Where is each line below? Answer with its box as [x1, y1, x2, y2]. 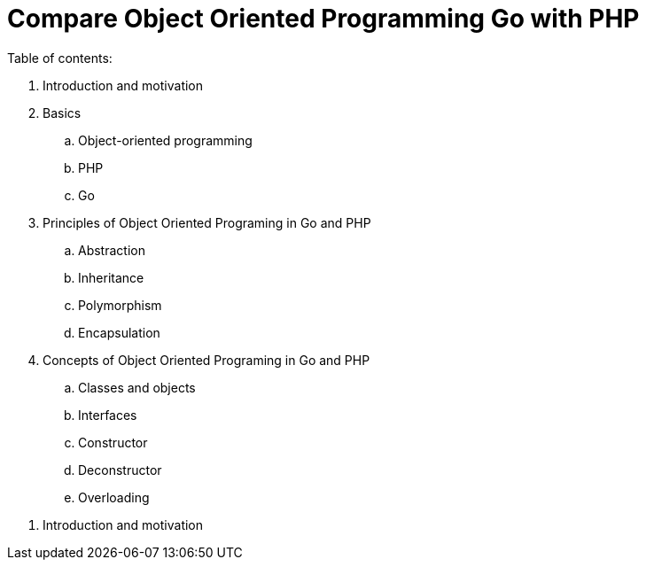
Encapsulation [78, 324, 160, 340]
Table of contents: [7, 50, 113, 66]
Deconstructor [78, 462, 162, 478]
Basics [43, 105, 82, 120]
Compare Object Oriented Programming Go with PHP [7, 4, 640, 34]
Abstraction [78, 242, 145, 258]
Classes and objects [78, 379, 196, 395]
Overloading [78, 489, 150, 505]
